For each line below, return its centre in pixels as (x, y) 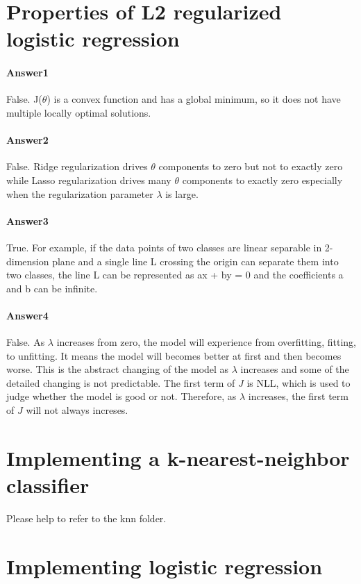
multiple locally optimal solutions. (79, 112)
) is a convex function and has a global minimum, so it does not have (194, 99)
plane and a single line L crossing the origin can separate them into (195, 261)
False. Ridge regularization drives (77, 166)
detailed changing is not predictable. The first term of (121, 382)
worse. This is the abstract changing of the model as (118, 369)
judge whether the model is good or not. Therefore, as (121, 396)
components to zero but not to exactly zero (251, 166)
